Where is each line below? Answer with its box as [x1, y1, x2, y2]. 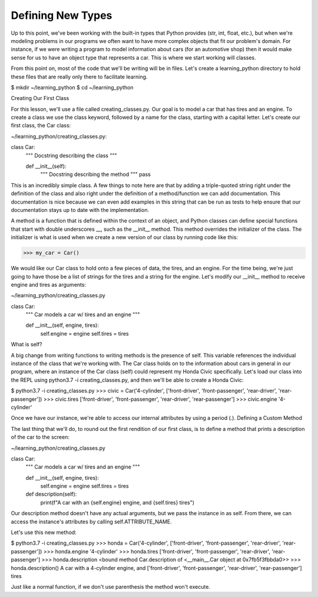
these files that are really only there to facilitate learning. [11, 73, 148, 80]
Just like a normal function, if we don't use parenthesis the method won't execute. [11, 583, 210, 591]
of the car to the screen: [11, 433, 70, 441]
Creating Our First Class [11, 95, 69, 102]
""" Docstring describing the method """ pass [40, 171, 151, 178]
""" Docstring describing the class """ [25, 152, 117, 159]
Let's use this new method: [11, 529, 77, 536]
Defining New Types [11, 9, 112, 22]
